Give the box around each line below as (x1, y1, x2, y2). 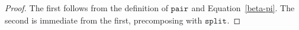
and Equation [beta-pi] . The (191, 2, 295, 14)
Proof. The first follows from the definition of (5, 2, 168, 14)
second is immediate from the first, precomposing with (5, 14, 202, 26)
